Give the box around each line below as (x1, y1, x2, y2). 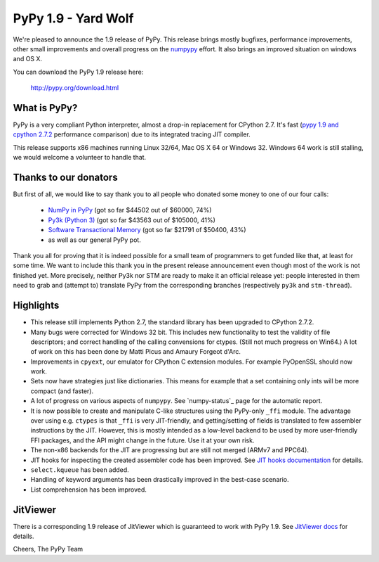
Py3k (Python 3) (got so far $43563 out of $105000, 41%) (48, 215, 215, 224)
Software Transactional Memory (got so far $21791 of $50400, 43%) (48, 226, 246, 234)
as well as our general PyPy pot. (48, 236, 142, 244)
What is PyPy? (13, 102, 78, 114)
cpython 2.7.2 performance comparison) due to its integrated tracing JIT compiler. (13, 130, 251, 139)
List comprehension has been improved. (30, 485, 147, 494)
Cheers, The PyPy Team (13, 545, 84, 554)
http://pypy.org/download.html (30, 84, 119, 92)
